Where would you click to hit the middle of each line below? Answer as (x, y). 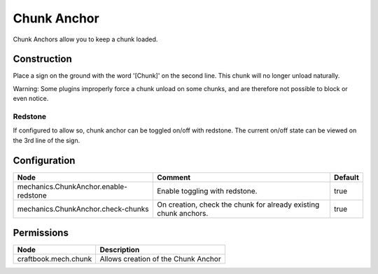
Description (120, 250)
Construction (43, 59)
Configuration (44, 160)
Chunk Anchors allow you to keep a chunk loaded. (85, 39)
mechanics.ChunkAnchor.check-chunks (83, 209)
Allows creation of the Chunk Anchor (160, 259)
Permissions (41, 233)
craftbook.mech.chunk (55, 259)
